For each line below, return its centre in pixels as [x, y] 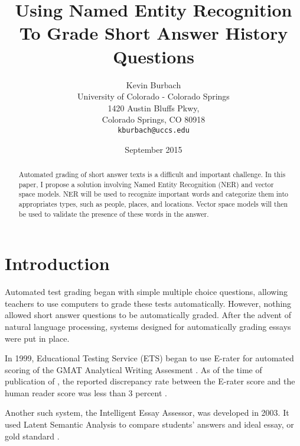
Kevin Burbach [154, 84]
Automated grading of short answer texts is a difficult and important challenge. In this [152, 174]
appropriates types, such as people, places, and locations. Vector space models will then [153, 203]
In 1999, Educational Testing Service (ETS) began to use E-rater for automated [149, 358]
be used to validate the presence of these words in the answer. [114, 214]
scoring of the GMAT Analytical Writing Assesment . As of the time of [133, 369]
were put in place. [37, 338]
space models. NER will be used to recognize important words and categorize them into [153, 194]
